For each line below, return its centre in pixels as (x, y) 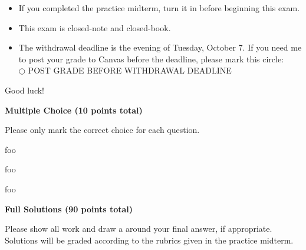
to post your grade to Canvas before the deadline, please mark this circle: (151, 59)
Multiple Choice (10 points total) (74, 110)
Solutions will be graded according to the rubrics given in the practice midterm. (149, 240)
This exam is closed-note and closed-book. (95, 27)
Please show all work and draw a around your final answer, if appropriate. (139, 229)
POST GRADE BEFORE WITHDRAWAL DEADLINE (130, 70)
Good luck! (25, 90)
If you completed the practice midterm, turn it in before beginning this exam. (159, 8)
